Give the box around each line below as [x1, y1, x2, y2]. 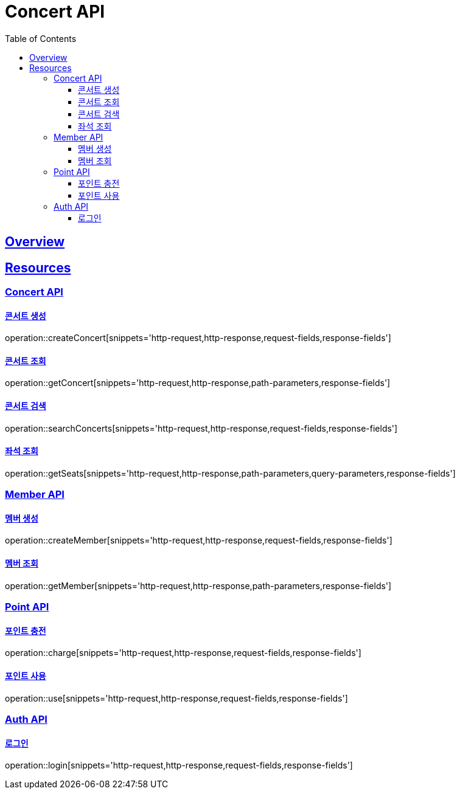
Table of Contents [5, 33, 77, 44]
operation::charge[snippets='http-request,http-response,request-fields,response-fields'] [5, 647, 361, 658]
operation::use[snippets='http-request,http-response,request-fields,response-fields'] [5, 692, 348, 703]
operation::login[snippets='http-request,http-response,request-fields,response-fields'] [5, 760, 353, 771]
